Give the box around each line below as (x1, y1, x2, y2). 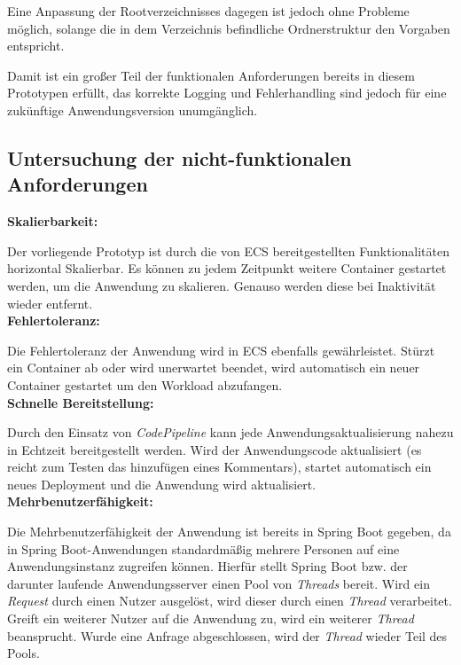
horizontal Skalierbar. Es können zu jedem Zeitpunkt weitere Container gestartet (7, 259, 447, 278)
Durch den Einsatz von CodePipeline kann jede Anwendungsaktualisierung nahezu (7, 423, 454, 442)
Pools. (7, 644, 40, 662)
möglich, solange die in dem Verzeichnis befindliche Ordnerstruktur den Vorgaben (7, 19, 450, 37)
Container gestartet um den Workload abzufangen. (7, 375, 283, 394)
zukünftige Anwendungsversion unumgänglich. (7, 100, 258, 119)
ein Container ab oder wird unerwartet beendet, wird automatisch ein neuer (7, 358, 420, 377)
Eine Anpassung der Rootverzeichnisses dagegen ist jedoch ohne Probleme (7, 2, 410, 20)
